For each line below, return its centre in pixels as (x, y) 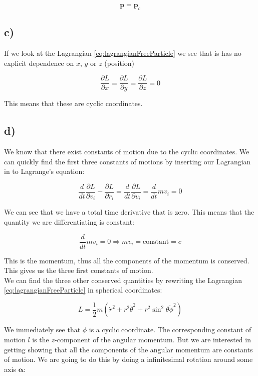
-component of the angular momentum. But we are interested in (153, 340)
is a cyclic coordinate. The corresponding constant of (170, 330)
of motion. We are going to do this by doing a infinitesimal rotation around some (128, 359)
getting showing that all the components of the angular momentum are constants (128, 349)
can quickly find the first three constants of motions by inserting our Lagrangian (127, 161)
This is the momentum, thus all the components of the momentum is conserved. (127, 260)
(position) (119, 63)
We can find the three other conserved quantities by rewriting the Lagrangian (123, 280)
